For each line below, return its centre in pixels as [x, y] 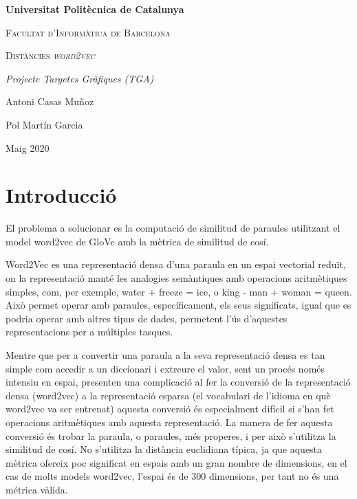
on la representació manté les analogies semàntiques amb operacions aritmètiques [176, 278]
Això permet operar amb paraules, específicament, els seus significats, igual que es [178, 305]
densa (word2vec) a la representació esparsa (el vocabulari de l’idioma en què [168, 395]
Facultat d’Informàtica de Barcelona [88, 32]
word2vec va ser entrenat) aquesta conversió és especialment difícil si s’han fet [170, 409]
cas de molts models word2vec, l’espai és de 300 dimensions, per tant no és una [172, 476]
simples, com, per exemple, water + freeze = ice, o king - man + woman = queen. [179, 291]
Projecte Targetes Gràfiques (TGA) [80, 78]
